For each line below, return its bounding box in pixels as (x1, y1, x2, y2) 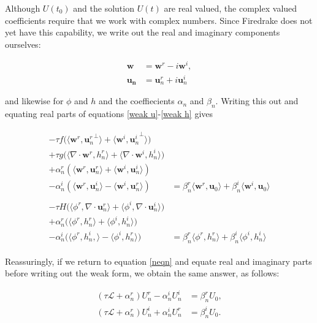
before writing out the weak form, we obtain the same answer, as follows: (5, 267, 280, 279)
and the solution (73, 2, 134, 14)
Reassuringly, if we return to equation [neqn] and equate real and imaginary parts (5, 254, 312, 267)
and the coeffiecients (99, 94, 175, 107)
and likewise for (5, 94, 64, 107)
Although (5, 2, 40, 14)
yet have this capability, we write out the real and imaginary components (5, 26, 280, 39)
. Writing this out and (215, 94, 299, 107)
